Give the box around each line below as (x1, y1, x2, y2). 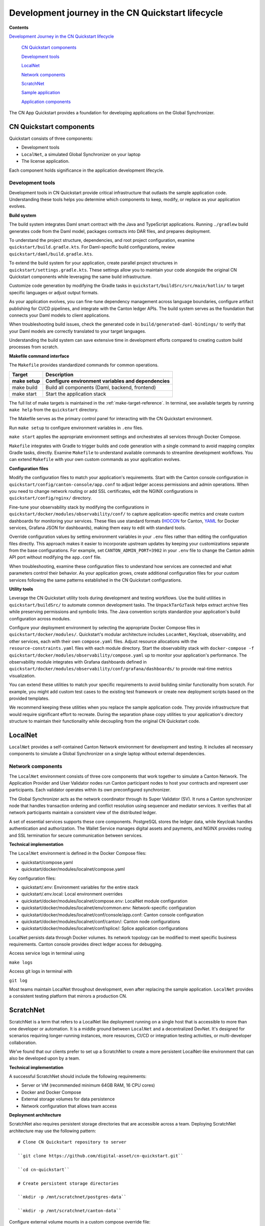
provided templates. (9, 695, 50, 701)
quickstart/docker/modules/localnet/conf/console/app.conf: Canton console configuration (21, 912, 204, 918)
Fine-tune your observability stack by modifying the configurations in (9, 504, 149, 510)
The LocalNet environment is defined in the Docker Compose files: (9, 850, 147, 856)
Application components (21, 99, 71, 104)
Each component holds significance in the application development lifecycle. (9, 167, 164, 173)
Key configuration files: (9, 875, 56, 881)
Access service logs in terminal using (9, 950, 85, 956)
